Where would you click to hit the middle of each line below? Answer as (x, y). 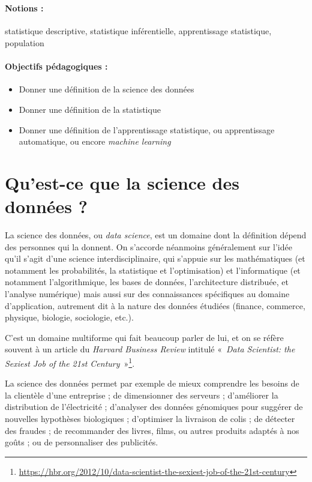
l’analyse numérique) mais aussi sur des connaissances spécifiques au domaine (147, 294)
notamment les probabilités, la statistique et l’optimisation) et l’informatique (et (153, 270)
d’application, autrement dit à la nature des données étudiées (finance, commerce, (155, 305)
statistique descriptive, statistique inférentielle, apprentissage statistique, (138, 31)
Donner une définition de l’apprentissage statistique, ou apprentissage (147, 129)
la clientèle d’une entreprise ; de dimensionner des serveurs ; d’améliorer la (142, 395)
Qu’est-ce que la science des (122, 182)
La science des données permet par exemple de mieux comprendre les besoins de (152, 383)
